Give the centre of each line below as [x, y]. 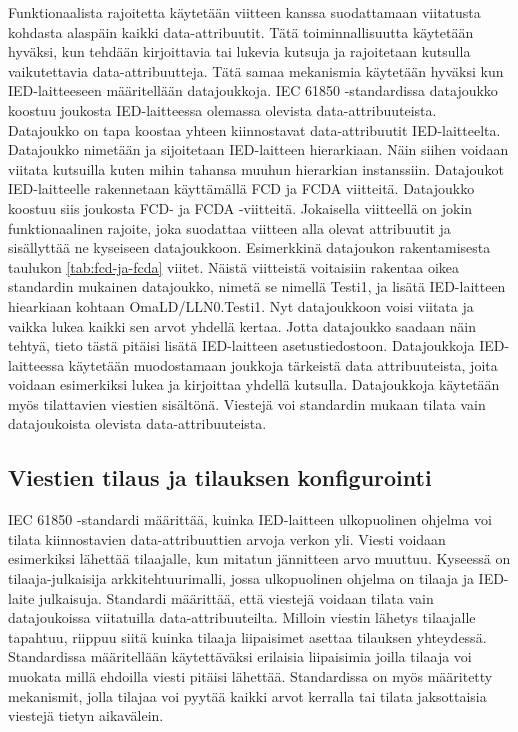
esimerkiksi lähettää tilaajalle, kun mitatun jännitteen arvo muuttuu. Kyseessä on [259, 558]
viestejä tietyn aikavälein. [86, 715]
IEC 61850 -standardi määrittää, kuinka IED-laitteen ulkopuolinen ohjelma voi [250, 519]
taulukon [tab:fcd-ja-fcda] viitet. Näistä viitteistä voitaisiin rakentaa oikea [234, 266]
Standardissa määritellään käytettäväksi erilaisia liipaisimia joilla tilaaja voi [240, 656]
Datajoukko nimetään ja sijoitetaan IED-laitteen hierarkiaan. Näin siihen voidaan [258, 149]
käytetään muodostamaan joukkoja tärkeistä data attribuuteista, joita [283, 364]
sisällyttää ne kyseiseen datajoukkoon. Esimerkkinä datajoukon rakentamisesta [249, 247]
